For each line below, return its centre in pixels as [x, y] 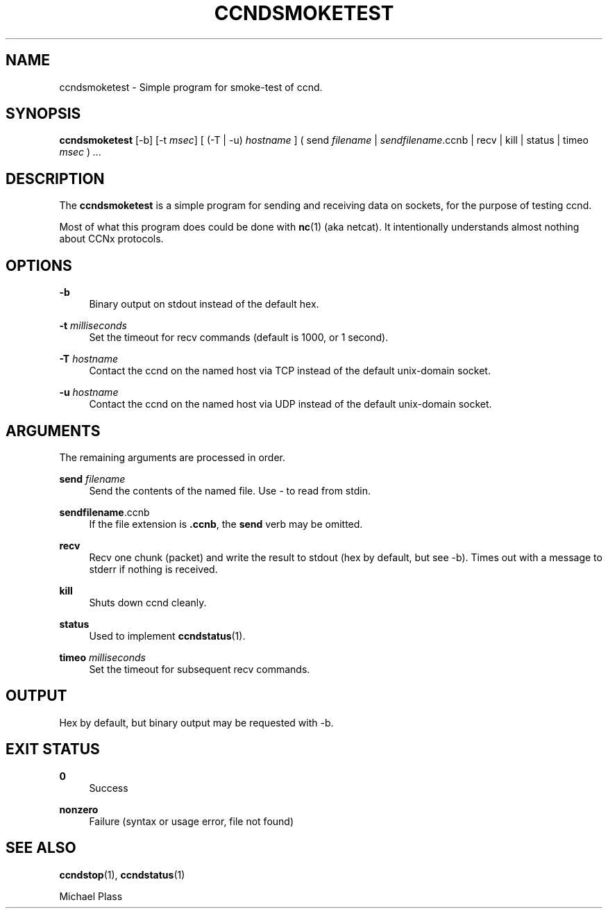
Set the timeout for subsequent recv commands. [200, 669]
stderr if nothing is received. [153, 569]
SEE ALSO [41, 848]
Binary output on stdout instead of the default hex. [204, 304]
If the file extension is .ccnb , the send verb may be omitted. [226, 524]
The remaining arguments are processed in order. [172, 457]
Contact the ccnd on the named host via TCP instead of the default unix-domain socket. [290, 371]
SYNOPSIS [43, 114]
